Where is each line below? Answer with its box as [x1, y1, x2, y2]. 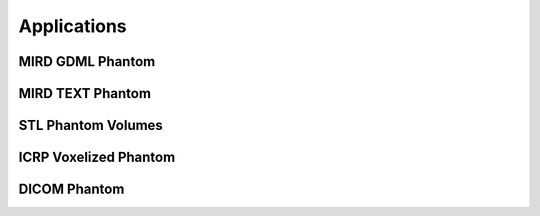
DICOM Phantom [18, 181, 125, 198]
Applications [18, 15, 127, 37]
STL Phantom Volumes [18, 117, 164, 134]
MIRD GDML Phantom [18, 53, 156, 70]
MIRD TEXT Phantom [18, 85, 152, 102]
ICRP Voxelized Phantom [18, 149, 176, 166]
